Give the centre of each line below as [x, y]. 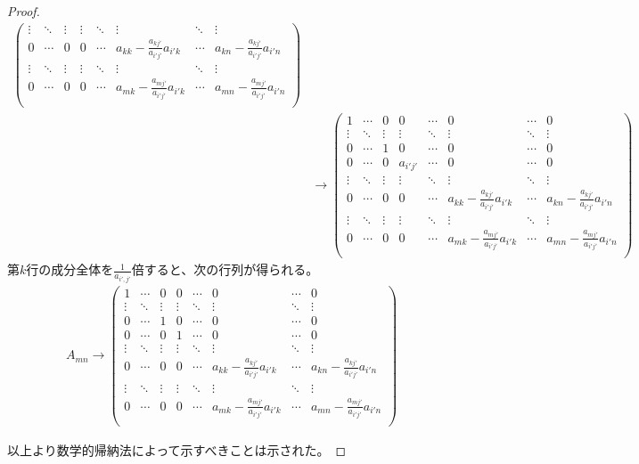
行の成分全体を [70, 269]
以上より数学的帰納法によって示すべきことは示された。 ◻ [177, 450]
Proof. [24, 11]
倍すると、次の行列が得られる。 [225, 269]
